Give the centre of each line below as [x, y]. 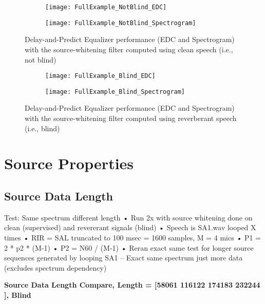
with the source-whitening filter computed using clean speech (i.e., [129, 49]
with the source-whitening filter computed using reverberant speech [131, 118]
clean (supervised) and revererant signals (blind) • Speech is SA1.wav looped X [130, 227]
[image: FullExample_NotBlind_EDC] [106, 7]
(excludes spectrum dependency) [55, 267]
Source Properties [69, 163]
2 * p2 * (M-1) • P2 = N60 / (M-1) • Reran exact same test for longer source [129, 247]
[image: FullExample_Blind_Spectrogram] [115, 92]
